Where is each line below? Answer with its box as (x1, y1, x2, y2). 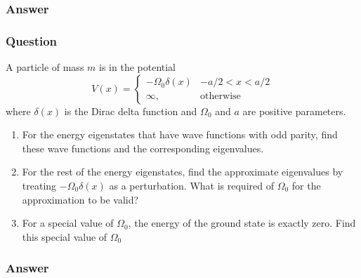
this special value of (22, 229, 107, 244)
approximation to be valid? (22, 192, 139, 206)
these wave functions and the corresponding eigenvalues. (22, 140, 264, 155)
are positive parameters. (242, 103, 346, 118)
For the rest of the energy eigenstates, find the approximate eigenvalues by (22, 164, 343, 179)
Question (6, 32, 58, 49)
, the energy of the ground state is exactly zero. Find (128, 216, 356, 230)
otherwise (200, 91, 241, 102)
